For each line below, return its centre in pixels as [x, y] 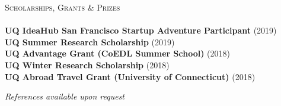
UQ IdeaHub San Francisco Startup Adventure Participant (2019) [141, 30]
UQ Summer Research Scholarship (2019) [90, 42]
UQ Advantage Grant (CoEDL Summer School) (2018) [117, 53]
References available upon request [65, 96]
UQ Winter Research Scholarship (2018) [87, 64]
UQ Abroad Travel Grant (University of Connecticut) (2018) [130, 76]
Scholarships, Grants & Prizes [63, 7]
